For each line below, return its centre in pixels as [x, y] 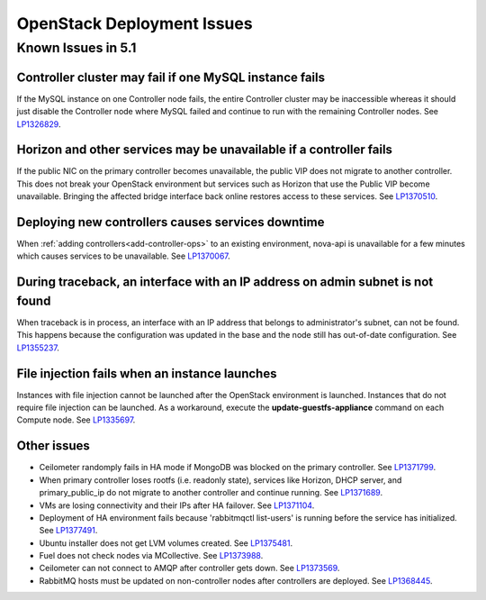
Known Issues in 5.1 [76, 48]
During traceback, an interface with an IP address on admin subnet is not [225, 282]
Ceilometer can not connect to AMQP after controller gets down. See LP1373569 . [189, 568]
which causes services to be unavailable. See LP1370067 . [124, 256]
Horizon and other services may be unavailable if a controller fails [205, 150]
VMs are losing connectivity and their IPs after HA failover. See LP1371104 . [177, 505]
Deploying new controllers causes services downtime [171, 222]
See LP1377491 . [68, 531]
